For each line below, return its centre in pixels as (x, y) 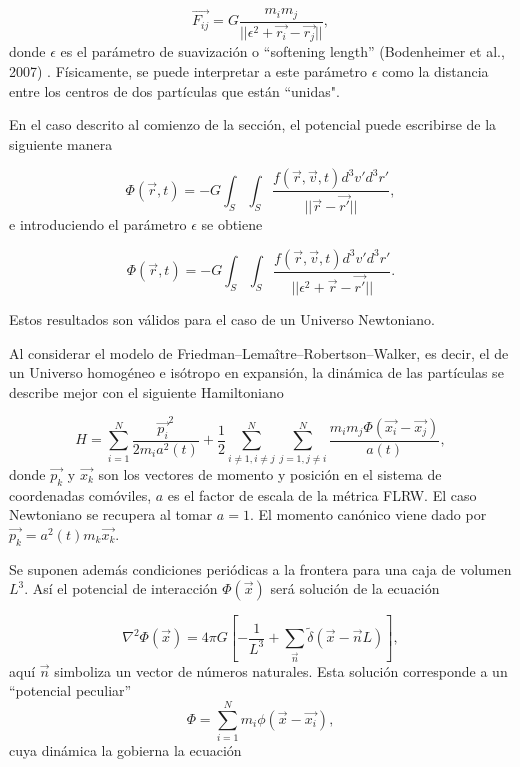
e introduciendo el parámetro (98, 224)
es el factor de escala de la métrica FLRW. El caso (322, 494)
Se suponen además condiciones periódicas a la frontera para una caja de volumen (260, 568)
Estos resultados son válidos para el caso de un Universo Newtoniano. (222, 319)
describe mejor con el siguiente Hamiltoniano (146, 391)
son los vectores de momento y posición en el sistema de (270, 473)
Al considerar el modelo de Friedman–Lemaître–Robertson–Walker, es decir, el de (259, 352)
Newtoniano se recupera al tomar (111, 514)
